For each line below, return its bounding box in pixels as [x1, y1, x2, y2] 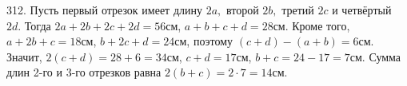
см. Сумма [349, 48, 401, 64]
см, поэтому [174, 33, 233, 49]
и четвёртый [332, 2, 392, 18]
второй [225, 2, 259, 18]
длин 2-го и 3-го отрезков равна [6, 64, 162, 80]
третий [281, 2, 314, 18]
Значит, [6, 48, 42, 64]
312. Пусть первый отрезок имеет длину [6, 2, 202, 18]
